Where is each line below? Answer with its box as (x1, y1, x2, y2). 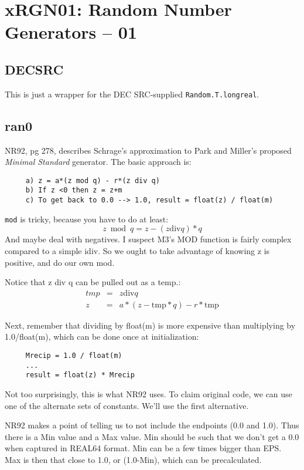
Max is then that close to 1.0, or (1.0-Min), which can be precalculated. (5, 454, 262, 465)
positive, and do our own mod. (5, 256, 115, 268)
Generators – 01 (5, 20, 137, 44)
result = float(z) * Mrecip (25, 371, 135, 380)
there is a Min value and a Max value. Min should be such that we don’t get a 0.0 (5, 430, 299, 442)
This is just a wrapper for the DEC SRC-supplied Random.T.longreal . (5, 87, 259, 100)
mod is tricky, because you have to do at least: (5, 212, 169, 225)
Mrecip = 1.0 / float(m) (25, 351, 122, 360)
